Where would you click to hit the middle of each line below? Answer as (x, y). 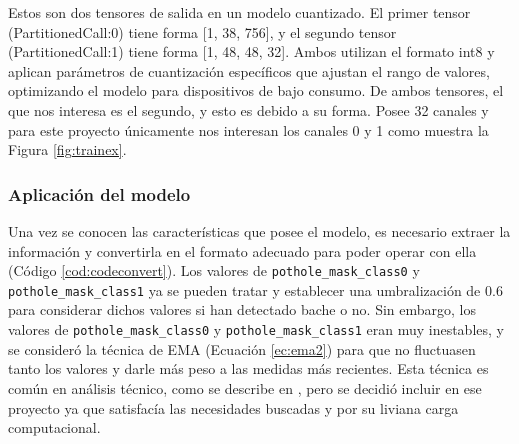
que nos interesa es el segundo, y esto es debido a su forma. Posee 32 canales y (248, 109)
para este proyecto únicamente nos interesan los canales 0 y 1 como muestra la (248, 129)
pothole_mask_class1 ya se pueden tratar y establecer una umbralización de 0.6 (255, 289)
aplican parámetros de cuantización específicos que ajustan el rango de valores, (249, 70)
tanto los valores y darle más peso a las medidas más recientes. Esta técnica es (248, 368)
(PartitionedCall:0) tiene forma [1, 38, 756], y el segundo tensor (202, 31)
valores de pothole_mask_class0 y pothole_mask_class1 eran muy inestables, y (256, 329)
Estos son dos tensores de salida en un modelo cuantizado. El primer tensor (239, 12)
